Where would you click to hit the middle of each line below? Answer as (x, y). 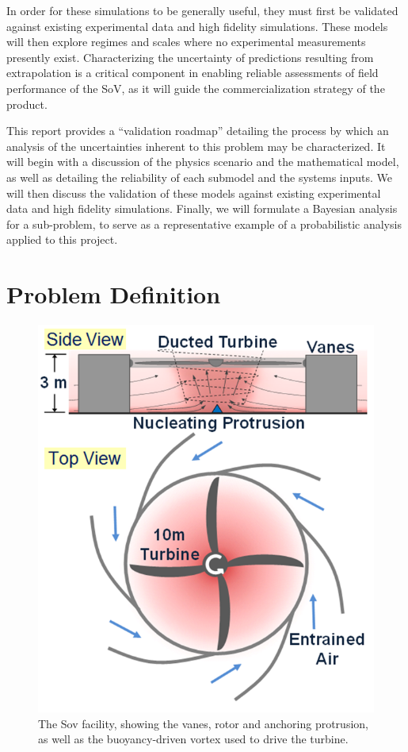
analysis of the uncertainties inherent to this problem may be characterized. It (196, 146)
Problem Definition (114, 294)
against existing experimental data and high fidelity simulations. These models (197, 26)
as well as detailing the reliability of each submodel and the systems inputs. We (200, 177)
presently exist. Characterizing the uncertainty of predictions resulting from (190, 57)
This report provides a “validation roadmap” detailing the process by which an (198, 131)
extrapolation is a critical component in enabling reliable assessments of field (193, 73)
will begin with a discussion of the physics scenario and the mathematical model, (203, 162)
